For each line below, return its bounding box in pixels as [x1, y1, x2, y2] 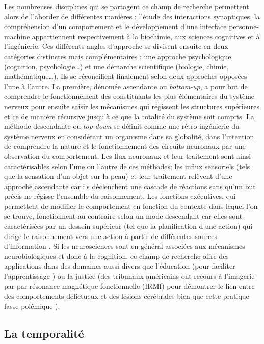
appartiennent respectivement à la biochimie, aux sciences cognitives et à [32, 31, 260, 41]
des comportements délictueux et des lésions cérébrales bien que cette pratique [4, 290, 249, 301]
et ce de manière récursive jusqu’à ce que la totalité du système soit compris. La [4, 111, 254, 121]
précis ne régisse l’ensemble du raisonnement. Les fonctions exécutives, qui [4, 191, 236, 201]
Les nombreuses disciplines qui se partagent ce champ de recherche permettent [4, 1, 249, 11]
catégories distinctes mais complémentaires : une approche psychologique [4, 50, 231, 61]
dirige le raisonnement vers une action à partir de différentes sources [4, 230, 217, 241]
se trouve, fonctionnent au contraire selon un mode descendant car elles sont [4, 210, 243, 221]
